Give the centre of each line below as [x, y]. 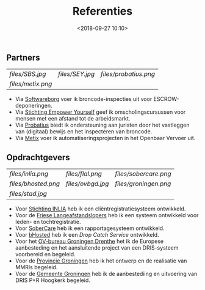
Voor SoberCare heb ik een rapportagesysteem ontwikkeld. [90, 228]
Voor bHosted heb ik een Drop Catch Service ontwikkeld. [87, 235]
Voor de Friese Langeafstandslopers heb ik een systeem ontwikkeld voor [107, 215]
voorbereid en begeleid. [45, 255]
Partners [23, 57]
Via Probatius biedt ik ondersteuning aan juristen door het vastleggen [102, 125]
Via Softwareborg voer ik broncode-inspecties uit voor [84, 99]
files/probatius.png [128, 74]
